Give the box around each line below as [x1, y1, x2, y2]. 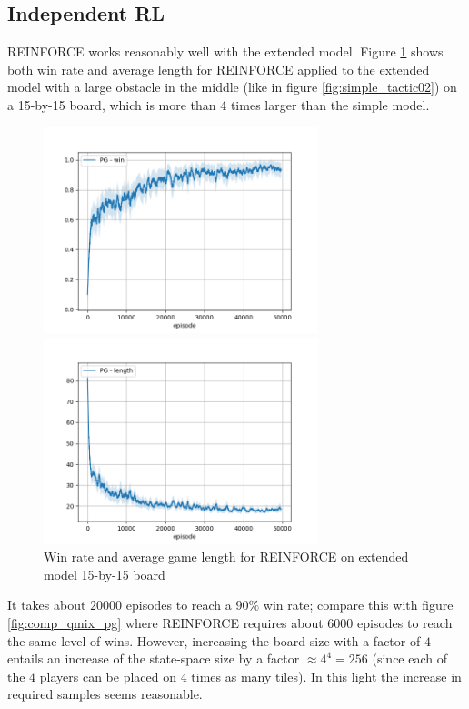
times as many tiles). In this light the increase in [191, 666, 462, 685]
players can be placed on [39, 666, 176, 685]
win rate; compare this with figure [263, 595, 454, 614]
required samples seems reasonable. [7, 684, 203, 704]
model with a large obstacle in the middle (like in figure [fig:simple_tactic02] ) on [7, 77, 457, 96]
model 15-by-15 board [44, 564, 165, 583]
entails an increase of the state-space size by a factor [7, 649, 300, 668]
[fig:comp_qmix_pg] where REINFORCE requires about [7, 613, 324, 633]
